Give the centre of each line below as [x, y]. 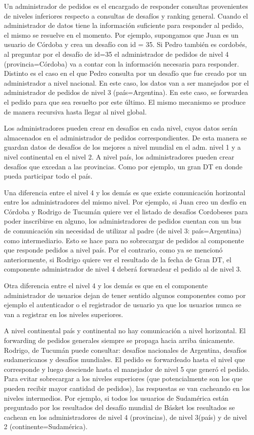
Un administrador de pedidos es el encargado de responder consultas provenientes [126, 6]
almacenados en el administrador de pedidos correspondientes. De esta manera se [126, 137]
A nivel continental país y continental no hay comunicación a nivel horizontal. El [125, 331]
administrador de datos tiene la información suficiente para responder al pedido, [124, 25]
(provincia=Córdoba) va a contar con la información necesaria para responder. [122, 63]
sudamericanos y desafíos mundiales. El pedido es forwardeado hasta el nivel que [125, 359]
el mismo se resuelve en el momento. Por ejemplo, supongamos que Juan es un [121, 34]
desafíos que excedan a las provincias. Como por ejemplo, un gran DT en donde [123, 166]
